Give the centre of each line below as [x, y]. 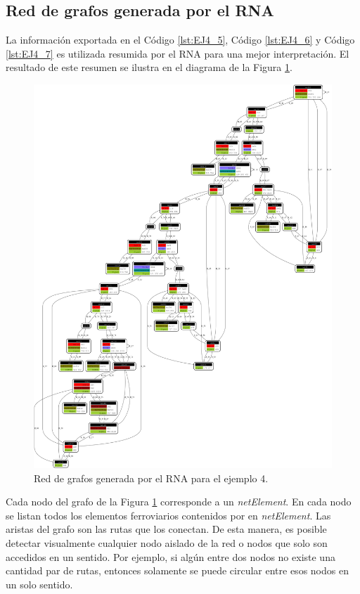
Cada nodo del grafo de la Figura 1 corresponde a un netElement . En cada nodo [179, 502]
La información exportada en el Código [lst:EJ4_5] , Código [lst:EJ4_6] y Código [180, 40]
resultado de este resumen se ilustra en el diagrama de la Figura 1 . [149, 67]
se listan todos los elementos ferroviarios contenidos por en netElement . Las [168, 515]
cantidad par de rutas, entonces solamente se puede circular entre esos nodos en [177, 570]
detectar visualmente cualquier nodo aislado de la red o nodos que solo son [167, 543]
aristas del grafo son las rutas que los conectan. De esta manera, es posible [166, 529]
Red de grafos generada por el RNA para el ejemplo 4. [151, 478]
